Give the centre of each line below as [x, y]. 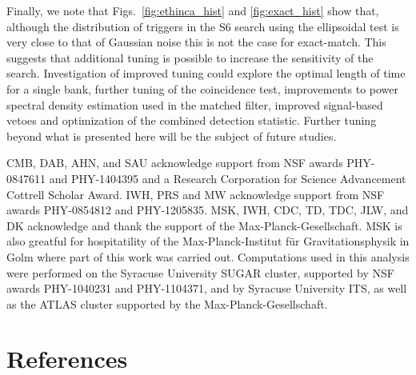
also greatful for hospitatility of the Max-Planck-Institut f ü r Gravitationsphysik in [208, 241]
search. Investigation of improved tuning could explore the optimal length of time [206, 73]
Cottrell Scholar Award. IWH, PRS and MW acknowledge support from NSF [196, 194]
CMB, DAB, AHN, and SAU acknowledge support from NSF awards [175, 163]
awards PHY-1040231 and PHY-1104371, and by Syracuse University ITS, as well [207, 288]
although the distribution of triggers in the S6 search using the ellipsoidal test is [203, 26]
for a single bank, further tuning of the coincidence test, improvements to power [203, 88]
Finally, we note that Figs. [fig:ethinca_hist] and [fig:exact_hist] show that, [193, 10]
